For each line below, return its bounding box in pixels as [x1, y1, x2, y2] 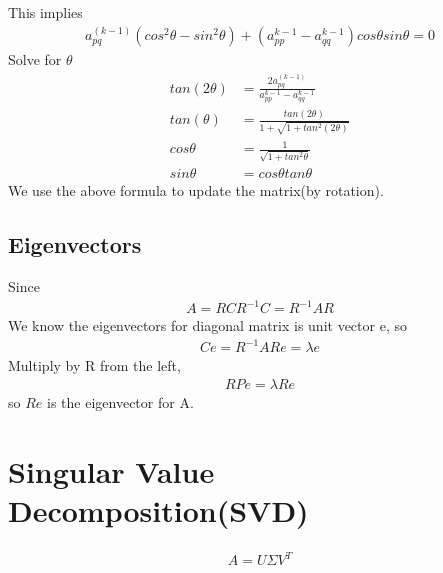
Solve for [8, 49, 62, 70]
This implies [8, 2, 83, 22]
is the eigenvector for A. [47, 391, 194, 412]
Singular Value [8, 450, 215, 491]
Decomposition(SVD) [8, 489, 309, 530]
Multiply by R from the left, [8, 355, 181, 376]
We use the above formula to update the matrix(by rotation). [8, 180, 384, 201]
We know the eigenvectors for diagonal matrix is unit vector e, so [8, 315, 407, 336]
